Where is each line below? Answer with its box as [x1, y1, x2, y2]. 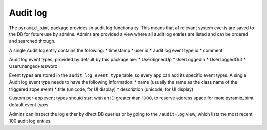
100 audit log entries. [9, 118, 52, 124]
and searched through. [9, 38, 56, 44]
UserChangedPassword [9, 63, 58, 69]
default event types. [9, 102, 50, 108]
